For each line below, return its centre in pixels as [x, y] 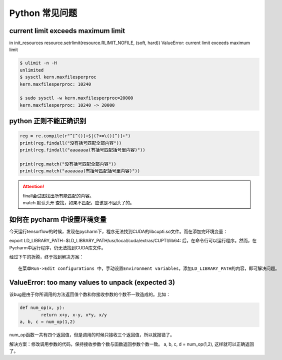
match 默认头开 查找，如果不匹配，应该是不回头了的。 [78, 203]
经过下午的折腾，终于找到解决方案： [46, 257]
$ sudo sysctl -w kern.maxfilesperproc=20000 [76, 98]
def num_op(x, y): [42, 308]
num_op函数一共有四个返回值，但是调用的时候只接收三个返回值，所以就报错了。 [92, 335]
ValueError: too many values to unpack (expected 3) [92, 283]
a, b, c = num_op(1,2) [47, 322]
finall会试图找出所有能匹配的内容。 [58, 196]
